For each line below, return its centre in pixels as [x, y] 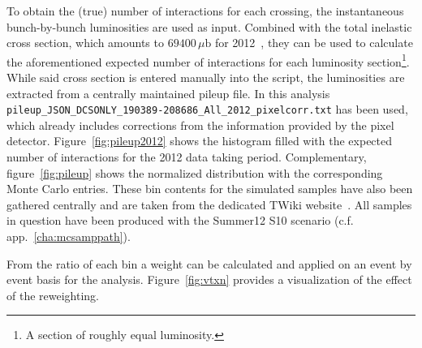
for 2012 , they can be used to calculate [314, 43]
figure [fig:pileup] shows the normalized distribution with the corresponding [195, 172]
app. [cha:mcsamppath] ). [69, 236]
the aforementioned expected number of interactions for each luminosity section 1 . [208, 60]
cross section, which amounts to [85, 43]
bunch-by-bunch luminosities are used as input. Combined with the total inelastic [209, 26]
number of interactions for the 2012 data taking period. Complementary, [187, 157]
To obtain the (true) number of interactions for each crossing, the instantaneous [205, 11]
